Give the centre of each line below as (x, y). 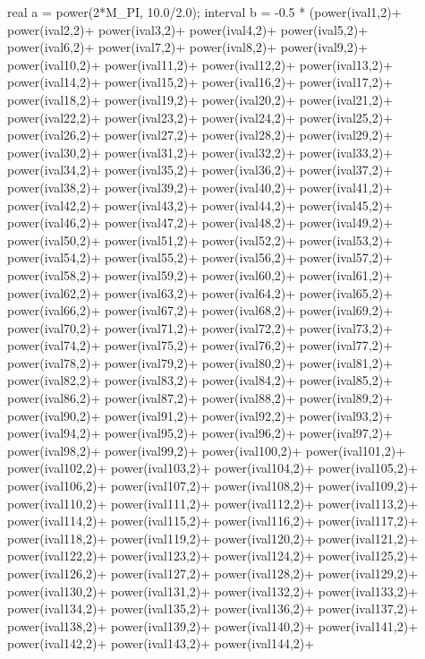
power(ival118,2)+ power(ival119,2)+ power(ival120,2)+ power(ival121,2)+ (213, 538)
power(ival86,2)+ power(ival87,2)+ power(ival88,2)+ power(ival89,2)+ (200, 398)
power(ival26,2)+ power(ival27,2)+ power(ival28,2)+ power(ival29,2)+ (200, 135)
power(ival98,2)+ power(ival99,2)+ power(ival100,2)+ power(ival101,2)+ (207, 450)
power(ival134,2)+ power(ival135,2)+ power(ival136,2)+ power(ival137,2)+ (213, 608)
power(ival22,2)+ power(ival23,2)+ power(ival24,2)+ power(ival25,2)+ (200, 117)
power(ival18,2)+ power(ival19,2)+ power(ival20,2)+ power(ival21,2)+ (200, 99)
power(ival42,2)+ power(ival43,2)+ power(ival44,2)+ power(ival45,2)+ (200, 205)
